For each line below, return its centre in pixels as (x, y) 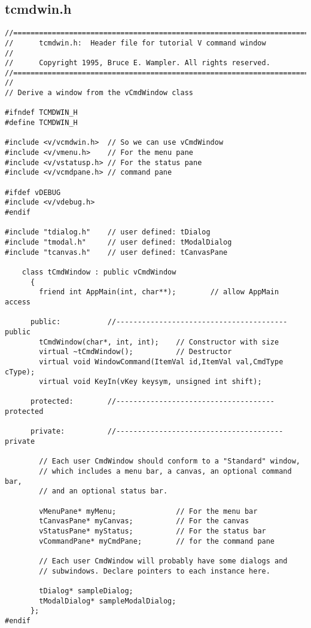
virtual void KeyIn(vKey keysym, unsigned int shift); (150, 382)
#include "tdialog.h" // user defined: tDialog (108, 232)
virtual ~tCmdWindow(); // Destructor (135, 352)
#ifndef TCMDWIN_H (41, 113)
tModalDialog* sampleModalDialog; (108, 601)
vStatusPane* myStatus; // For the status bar (153, 531)
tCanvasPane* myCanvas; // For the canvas (144, 521)
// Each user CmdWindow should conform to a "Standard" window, (170, 461)
